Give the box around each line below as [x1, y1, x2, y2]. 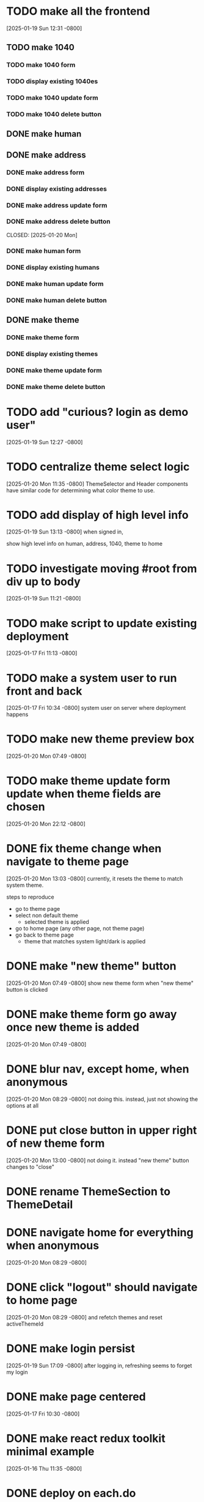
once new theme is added [6, 1021, 139, 1035]
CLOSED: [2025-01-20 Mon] [6, 231, 78, 238]
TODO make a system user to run [6, 671, 177, 685]
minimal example [6, 1444, 95, 1459]
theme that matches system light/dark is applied [24, 938, 146, 945]
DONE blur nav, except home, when [6, 1062, 189, 1076]
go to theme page [15, 905, 60, 913]
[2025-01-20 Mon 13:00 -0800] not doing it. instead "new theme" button [6, 1157, 189, 1164]
